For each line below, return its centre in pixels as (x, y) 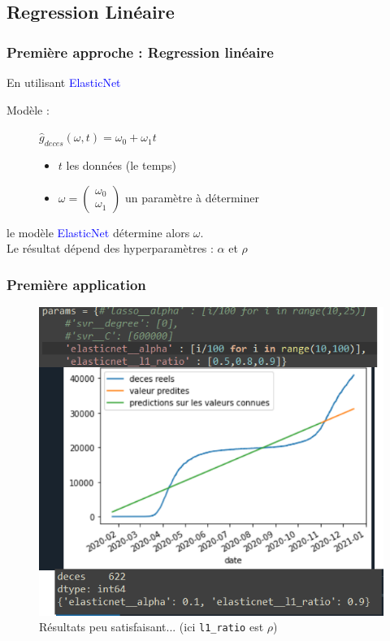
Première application (76, 284)
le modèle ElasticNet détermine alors (98, 232)
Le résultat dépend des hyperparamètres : (110, 248)
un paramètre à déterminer (192, 197)
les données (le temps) (121, 165)
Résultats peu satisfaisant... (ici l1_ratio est (152, 627)
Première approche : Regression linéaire (140, 52)
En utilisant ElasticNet (64, 82)
